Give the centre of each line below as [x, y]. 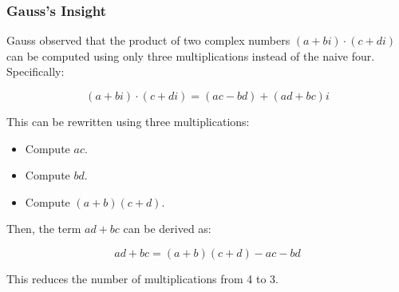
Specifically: [36, 71]
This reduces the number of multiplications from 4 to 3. [143, 278]
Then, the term [44, 229]
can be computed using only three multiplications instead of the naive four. [191, 55]
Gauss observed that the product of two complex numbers [148, 40]
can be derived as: [167, 229]
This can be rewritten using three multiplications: [128, 121]
